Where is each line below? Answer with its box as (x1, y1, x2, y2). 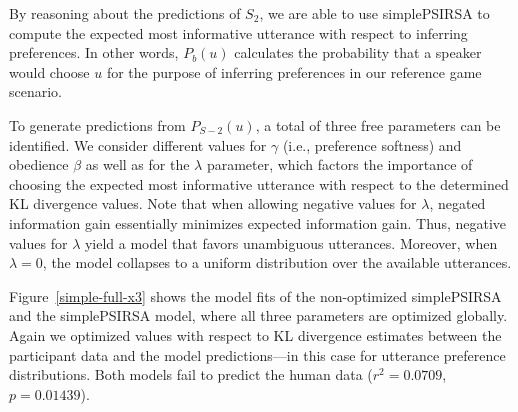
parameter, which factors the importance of (206, 154, 473, 175)
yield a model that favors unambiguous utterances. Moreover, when (84, 232, 498, 253)
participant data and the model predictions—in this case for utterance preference (9, 344, 506, 365)
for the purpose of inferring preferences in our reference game (106, 61, 482, 82)
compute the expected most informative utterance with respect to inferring (9, 22, 468, 43)
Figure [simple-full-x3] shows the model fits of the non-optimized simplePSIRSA (9, 285, 502, 306)
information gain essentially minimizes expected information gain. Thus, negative (9, 212, 507, 233)
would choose (9, 61, 90, 82)
